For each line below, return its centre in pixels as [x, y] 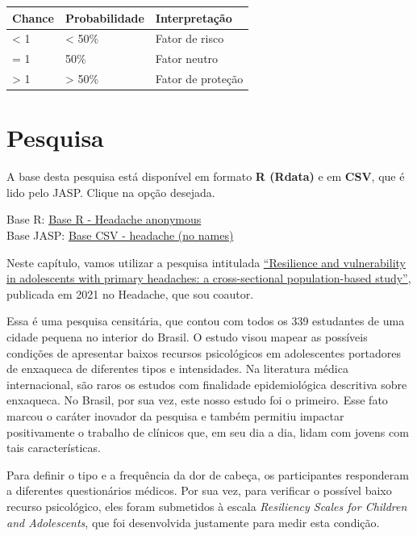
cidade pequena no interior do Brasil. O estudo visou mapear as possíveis [187, 337]
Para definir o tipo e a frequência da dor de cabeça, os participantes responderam [208, 474]
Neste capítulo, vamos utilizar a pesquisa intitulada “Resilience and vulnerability [206, 262]
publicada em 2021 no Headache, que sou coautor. [130, 293]
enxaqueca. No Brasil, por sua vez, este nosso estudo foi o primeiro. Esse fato [197, 400]
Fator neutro [187, 59]
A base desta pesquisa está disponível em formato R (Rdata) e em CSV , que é [206, 176]
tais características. [54, 448]
